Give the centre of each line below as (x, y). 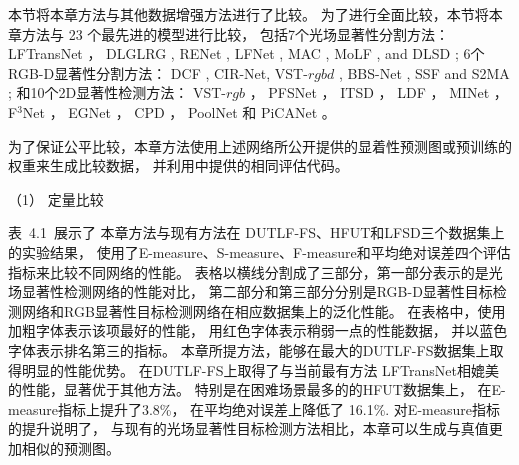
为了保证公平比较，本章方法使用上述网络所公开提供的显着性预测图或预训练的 (260, 145)
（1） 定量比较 (56, 198)
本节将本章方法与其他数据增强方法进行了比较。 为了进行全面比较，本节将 (248, 14)
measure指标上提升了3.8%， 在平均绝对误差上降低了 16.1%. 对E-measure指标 (254, 408)
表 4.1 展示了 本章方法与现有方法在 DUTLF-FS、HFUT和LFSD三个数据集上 (256, 232)
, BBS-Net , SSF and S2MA (424, 72)
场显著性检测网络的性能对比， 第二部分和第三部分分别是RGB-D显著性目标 (250, 291)
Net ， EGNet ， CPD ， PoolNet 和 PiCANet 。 (179, 111)
